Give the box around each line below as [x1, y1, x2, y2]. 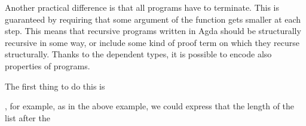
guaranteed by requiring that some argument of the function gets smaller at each [5, 13, 301, 25]
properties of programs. [5, 59, 90, 72]
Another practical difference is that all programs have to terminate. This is [5, 1, 280, 13]
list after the [5, 111, 50, 124]
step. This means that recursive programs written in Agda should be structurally [5, 24, 301, 37]
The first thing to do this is [5, 79, 105, 92]
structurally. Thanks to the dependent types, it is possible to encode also [5, 48, 272, 60]
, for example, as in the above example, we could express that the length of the [5, 100, 295, 112]
